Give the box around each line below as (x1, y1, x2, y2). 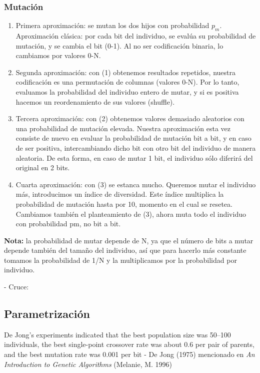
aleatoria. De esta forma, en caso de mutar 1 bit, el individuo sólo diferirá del (15, 152, 253, 163)
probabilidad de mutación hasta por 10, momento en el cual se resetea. (15, 198, 232, 209)
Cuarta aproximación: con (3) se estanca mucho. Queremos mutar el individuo (15, 179, 256, 189)
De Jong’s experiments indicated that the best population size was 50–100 (4, 329, 231, 339)
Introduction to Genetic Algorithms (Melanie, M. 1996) (4, 358, 172, 369)
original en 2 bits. (15, 162, 70, 173)
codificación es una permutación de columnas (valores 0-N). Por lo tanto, (15, 77, 239, 87)
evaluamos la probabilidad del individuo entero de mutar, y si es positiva (15, 86, 239, 97)
